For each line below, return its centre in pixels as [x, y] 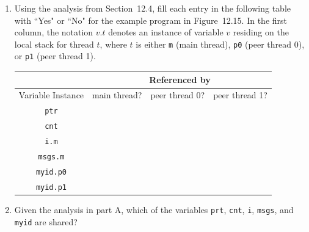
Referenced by [180, 79]
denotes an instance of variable [166, 32]
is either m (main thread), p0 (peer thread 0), [220, 44]
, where [113, 44]
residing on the [261, 32]
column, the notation [54, 32]
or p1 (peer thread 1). [55, 56]
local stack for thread [54, 44]
